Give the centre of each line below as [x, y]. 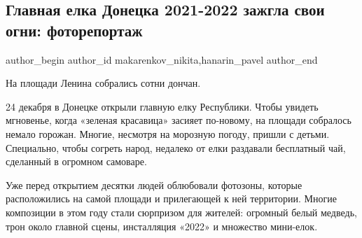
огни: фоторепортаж [74, 30]
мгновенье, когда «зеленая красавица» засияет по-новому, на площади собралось [179, 120]
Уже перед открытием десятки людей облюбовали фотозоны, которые [154, 184]
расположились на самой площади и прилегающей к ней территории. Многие [171, 198]
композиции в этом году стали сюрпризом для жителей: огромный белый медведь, [181, 212]
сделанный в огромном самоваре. [76, 161]
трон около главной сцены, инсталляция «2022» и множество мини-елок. [162, 226]
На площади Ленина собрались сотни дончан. [103, 83]
